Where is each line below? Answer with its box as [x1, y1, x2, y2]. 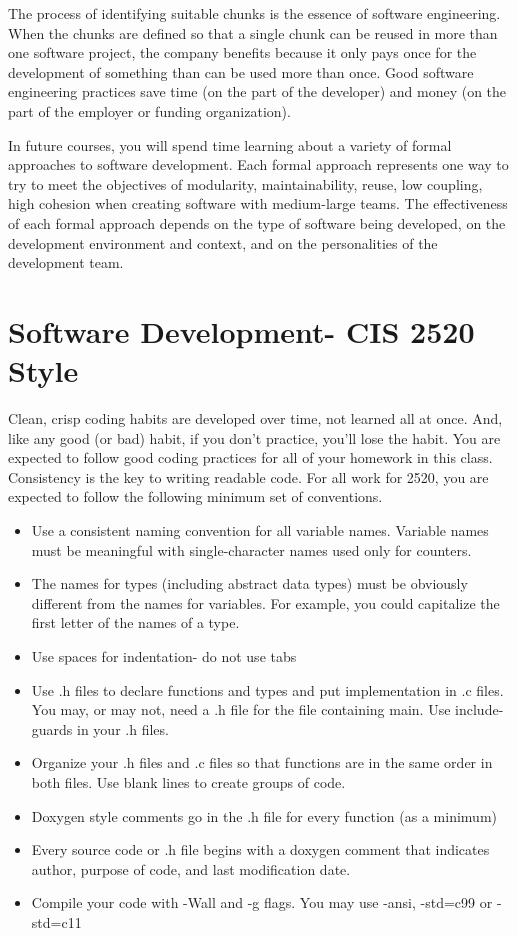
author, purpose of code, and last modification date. [31, 858, 351, 879]
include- [455, 699, 504, 720]
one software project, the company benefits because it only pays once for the [8, 42, 477, 63]
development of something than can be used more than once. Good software [8, 61, 474, 82]
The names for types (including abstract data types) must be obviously [31, 573, 468, 594]
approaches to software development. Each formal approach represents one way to [8, 154, 509, 175]
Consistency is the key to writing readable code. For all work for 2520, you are [8, 466, 489, 487]
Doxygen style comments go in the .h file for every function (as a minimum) [31, 805, 497, 826]
